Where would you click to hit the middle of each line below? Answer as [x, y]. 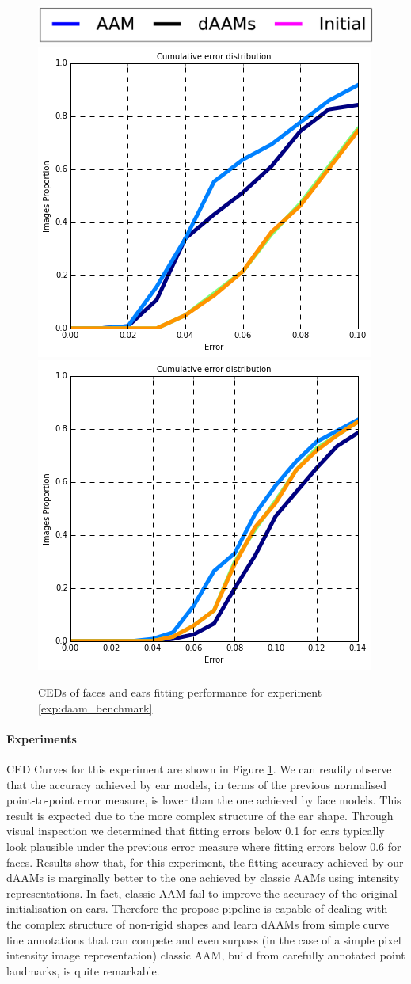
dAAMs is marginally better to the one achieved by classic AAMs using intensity [203, 878]
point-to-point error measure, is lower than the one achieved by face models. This [204, 800]
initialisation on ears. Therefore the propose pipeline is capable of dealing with [197, 908]
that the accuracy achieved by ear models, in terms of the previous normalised [196, 784]
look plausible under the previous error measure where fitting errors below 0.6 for [204, 846]
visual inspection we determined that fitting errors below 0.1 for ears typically [196, 831]
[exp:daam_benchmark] [95, 707]
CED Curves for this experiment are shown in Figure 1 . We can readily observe [199, 768]
